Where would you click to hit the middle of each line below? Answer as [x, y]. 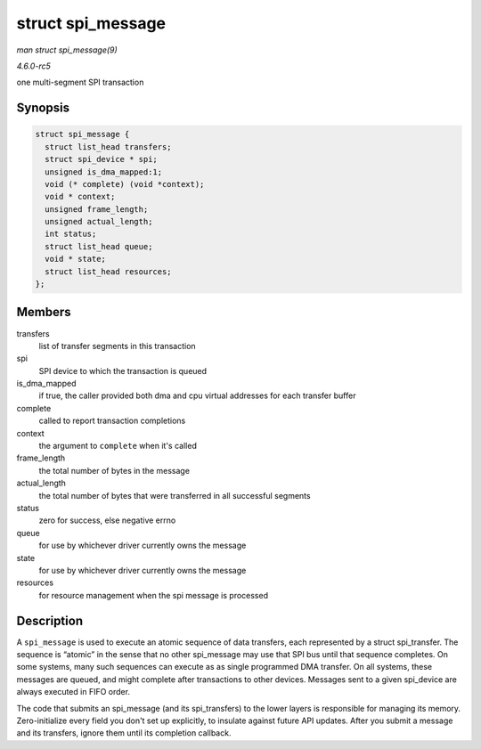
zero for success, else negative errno [107, 520]
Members [44, 312]
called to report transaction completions [112, 421]
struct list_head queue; [99, 246]
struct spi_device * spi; [101, 159]
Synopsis [43, 108]
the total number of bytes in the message [114, 470]
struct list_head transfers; [109, 147]
